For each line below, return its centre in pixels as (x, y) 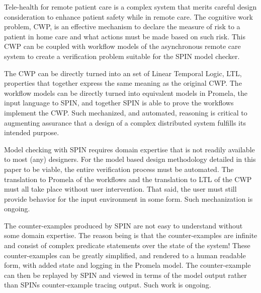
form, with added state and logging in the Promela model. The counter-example (127, 265)
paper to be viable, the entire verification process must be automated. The (119, 169)
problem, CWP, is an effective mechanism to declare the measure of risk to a (122, 26)
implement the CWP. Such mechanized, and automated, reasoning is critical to (126, 112)
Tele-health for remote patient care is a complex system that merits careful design (130, 7)
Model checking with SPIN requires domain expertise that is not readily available (129, 149)
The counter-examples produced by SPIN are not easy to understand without (123, 225)
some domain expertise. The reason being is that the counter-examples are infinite (131, 235)
